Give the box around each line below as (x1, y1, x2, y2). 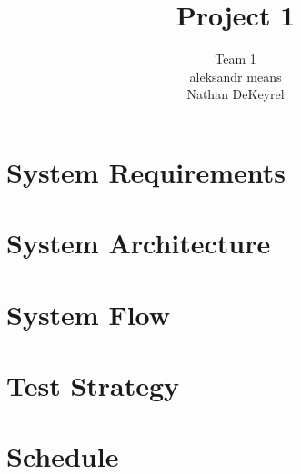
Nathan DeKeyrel (186, 84, 285, 104)
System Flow (6, 295, 171, 332)
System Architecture (6, 224, 271, 262)
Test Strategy (6, 367, 180, 404)
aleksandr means (189, 66, 282, 85)
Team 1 (215, 49, 256, 68)
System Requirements (6, 153, 286, 190)
